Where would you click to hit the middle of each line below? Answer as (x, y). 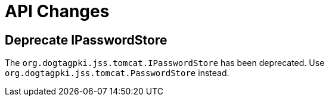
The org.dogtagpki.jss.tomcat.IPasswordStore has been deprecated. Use (165, 63)
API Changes (57, 11)
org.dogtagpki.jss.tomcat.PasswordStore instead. (117, 73)
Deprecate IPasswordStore (86, 40)
